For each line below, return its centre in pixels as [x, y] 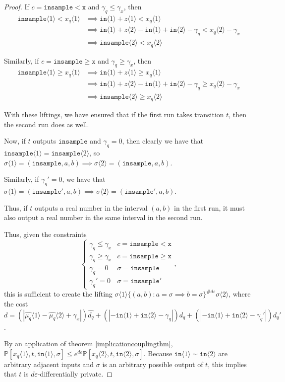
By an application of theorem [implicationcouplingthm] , [88, 344]
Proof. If [17, 6]
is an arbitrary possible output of [153, 364]
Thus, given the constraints [45, 234]
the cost [16, 303]
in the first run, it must [210, 207]
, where [240, 294]
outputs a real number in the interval [91, 207]
